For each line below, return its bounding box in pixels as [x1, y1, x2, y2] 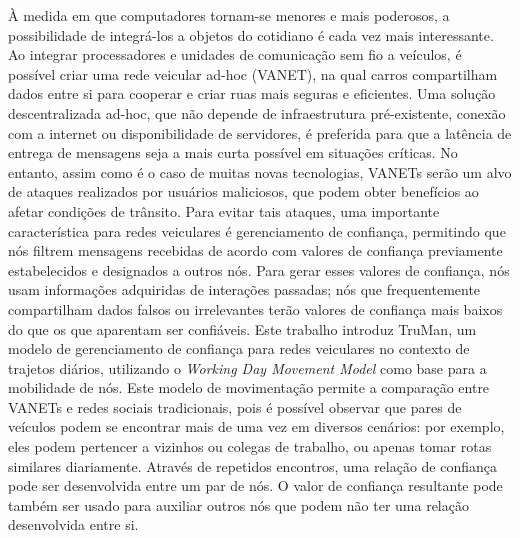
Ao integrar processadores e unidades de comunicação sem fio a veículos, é [8, 44, 462, 65]
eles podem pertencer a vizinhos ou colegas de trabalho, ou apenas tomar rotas [8, 436, 492, 457]
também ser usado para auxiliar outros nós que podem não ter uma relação [8, 494, 469, 515]
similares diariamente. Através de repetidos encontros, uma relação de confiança [8, 455, 498, 476]
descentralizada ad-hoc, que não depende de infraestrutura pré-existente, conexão [8, 102, 506, 123]
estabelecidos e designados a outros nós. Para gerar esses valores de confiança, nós [8, 259, 510, 280]
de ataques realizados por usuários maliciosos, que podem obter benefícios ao [8, 181, 479, 202]
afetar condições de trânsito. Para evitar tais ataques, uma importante [8, 200, 440, 221]
